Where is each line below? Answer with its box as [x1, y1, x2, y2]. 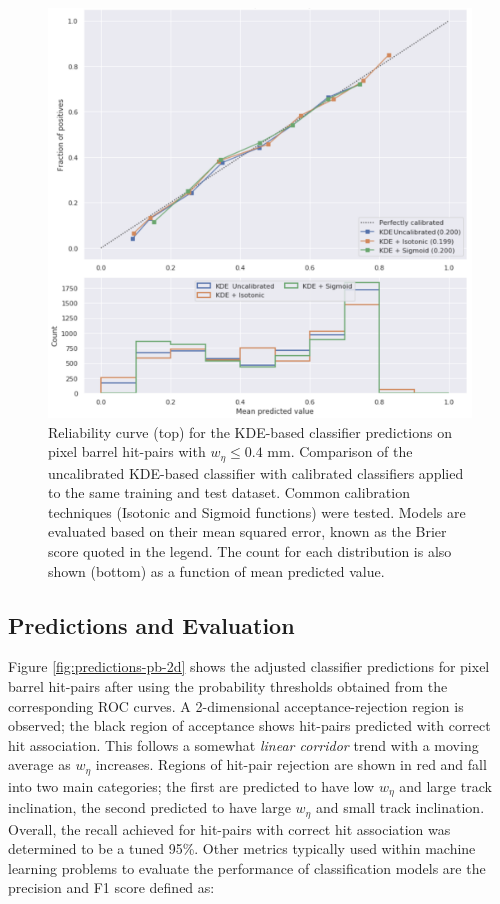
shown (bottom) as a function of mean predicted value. [48, 560, 385, 581]
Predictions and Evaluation [8, 609, 295, 640]
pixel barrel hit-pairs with [48, 441, 206, 462]
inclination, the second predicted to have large [8, 797, 291, 818]
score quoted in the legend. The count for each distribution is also [48, 540, 452, 561]
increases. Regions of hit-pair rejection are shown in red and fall [95, 754, 487, 775]
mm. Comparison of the [267, 441, 413, 462]
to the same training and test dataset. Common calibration [48, 482, 410, 503]
